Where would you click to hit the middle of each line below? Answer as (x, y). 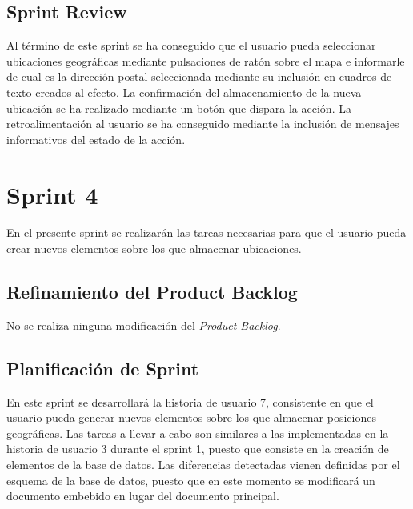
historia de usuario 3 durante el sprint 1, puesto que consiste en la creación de (198, 449)
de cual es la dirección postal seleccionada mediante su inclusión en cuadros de (199, 76)
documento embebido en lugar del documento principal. (143, 496)
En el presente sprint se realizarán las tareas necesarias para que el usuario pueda (206, 232)
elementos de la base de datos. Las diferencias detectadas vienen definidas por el (203, 465)
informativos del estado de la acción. (96, 139)
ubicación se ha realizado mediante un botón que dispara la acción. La (179, 108)
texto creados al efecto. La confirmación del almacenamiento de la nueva (184, 92)
